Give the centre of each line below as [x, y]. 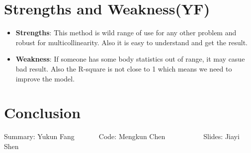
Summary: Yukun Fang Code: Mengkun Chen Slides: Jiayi [122, 136]
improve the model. [45, 78]
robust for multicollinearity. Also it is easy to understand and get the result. [131, 42]
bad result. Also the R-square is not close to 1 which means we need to [124, 68]
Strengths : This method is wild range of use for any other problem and [126, 33]
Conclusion [42, 113]
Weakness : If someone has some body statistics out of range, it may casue [130, 59]
